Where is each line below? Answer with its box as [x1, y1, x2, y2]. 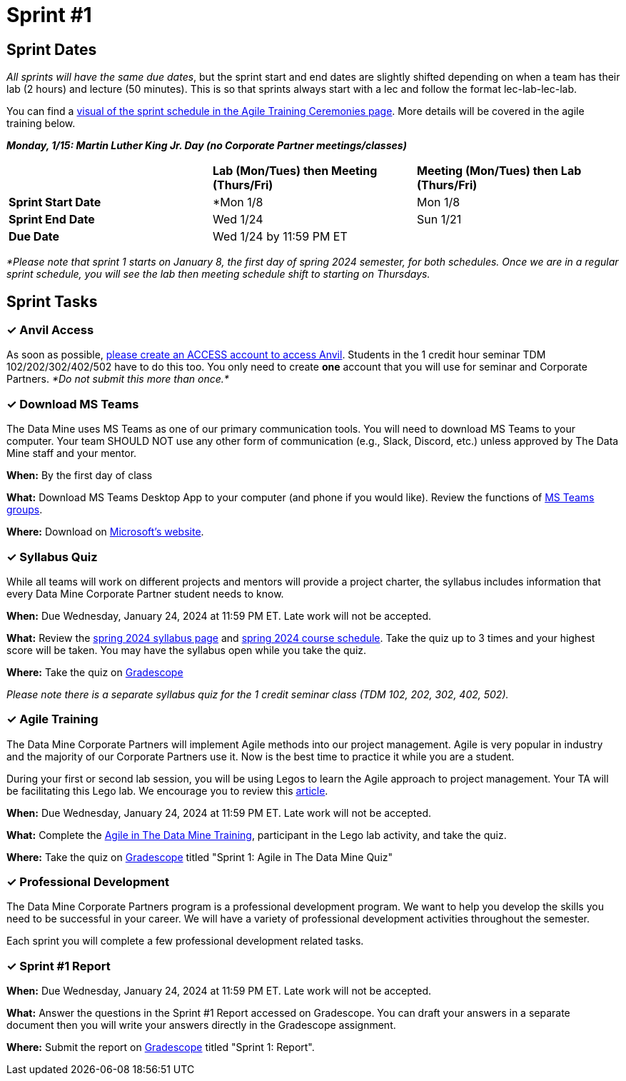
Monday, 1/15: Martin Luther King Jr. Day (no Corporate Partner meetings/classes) [6, 139, 407, 152]
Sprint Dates [6, 40, 97, 59]
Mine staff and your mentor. [6, 447, 137, 460]
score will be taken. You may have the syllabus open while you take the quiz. [6, 643, 367, 656]
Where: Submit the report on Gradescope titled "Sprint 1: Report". [6, 1041, 315, 1054]
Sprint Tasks [6, 292, 98, 311]
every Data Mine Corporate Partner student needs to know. [6, 587, 284, 600]
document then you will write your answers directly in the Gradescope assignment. [6, 1019, 396, 1032]
